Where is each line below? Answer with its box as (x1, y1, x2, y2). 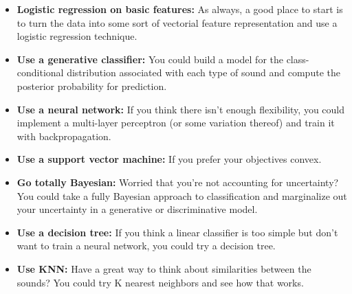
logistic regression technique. (16, 29, 137, 43)
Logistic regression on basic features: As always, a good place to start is (16, 2, 343, 16)
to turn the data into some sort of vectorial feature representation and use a (16, 15, 338, 30)
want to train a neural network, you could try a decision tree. (16, 238, 276, 253)
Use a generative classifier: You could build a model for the (16, 52, 283, 66)
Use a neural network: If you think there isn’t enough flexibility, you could (16, 102, 345, 116)
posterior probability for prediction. (16, 78, 167, 93)
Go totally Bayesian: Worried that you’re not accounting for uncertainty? (16, 174, 339, 189)
